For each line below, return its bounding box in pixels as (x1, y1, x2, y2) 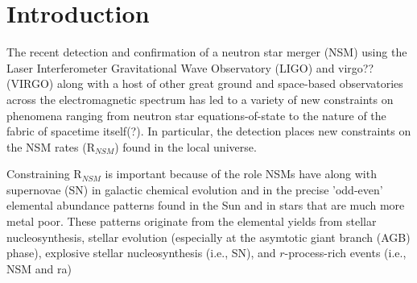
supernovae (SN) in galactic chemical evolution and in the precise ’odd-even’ (6, 181, 383, 198)
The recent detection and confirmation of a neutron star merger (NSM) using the (6, 44, 407, 60)
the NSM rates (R (6, 138, 95, 155)
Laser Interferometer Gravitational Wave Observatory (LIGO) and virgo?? (6, 59, 374, 76)
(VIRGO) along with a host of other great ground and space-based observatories (6, 75, 403, 92)
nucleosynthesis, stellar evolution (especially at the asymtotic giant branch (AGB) (6, 228, 411, 245)
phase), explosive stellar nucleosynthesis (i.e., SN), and (6, 244, 276, 261)
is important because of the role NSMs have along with (105, 165, 377, 182)
